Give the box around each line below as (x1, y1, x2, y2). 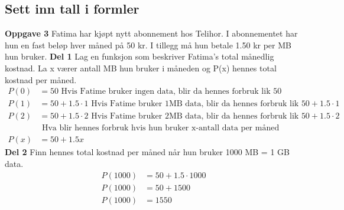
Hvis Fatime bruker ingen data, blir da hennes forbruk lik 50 (61, 87, 282, 96)
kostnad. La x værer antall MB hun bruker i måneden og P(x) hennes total (5, 61, 277, 74)
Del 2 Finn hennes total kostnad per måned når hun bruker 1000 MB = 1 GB (5, 146, 290, 158)
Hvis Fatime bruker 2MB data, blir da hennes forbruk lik (91, 112, 299, 121)
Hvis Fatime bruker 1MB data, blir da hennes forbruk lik (91, 100, 299, 109)
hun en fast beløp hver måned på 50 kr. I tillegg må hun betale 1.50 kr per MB (5, 38, 291, 51)
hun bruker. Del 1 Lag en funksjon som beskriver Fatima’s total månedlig (5, 50, 274, 63)
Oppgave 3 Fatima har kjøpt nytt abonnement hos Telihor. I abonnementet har (5, 27, 298, 40)
